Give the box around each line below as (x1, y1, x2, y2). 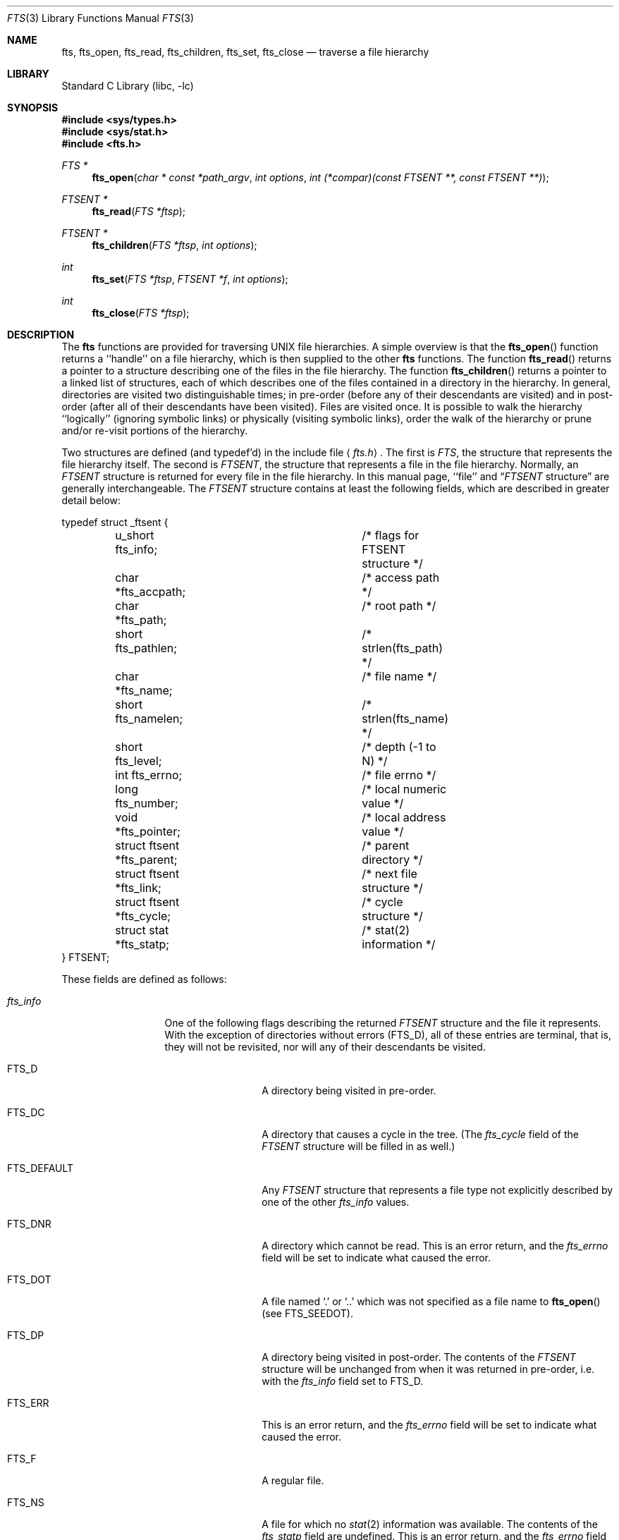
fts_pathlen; (115, 641, 178, 655)
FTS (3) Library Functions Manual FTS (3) (7, 12, 195, 24)
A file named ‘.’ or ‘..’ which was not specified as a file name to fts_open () (262, 1295, 601, 1307)
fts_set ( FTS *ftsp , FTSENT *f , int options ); (92, 273, 288, 285)
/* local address (362, 810, 446, 824)
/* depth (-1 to (362, 740, 436, 754)
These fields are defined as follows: (61, 973, 227, 985)
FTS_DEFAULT (7, 1162, 74, 1174)
